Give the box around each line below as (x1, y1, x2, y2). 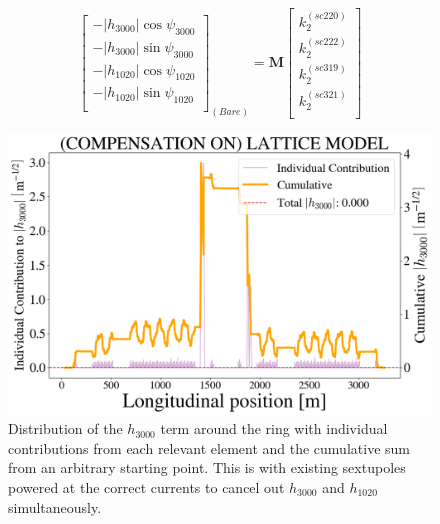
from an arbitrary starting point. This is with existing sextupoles (8, 457, 406, 478)
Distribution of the (8, 418, 123, 439)
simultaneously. (8, 496, 102, 517)
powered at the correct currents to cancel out (8, 477, 285, 498)
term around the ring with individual (160, 418, 388, 439)
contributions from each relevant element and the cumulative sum (8, 437, 410, 458)
